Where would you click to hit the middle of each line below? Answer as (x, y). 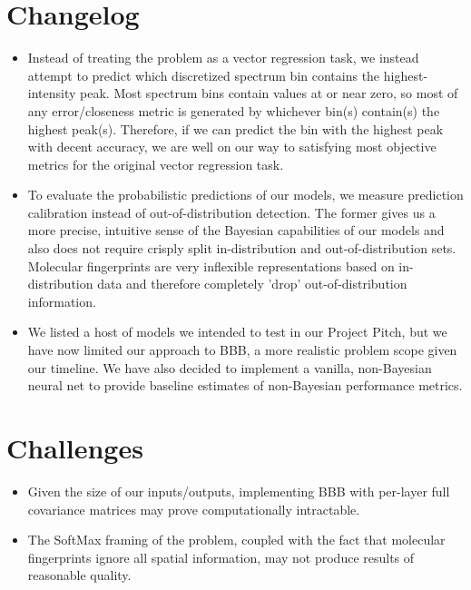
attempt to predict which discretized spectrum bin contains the (204, 75)
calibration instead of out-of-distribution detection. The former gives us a (231, 212)
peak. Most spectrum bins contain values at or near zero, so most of (269, 93)
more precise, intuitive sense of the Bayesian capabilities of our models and (236, 230)
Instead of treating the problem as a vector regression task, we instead (223, 58)
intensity (52, 93)
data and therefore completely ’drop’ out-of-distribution (252, 284)
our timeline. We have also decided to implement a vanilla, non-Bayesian (230, 367)
